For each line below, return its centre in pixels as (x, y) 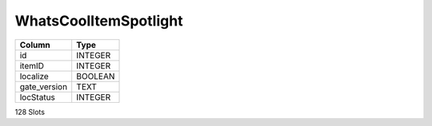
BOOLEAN (96, 76)
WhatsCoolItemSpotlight (99, 21)
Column (35, 45)
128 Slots (30, 112)
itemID (32, 65)
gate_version (44, 86)
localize (34, 76)
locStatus (38, 97)
